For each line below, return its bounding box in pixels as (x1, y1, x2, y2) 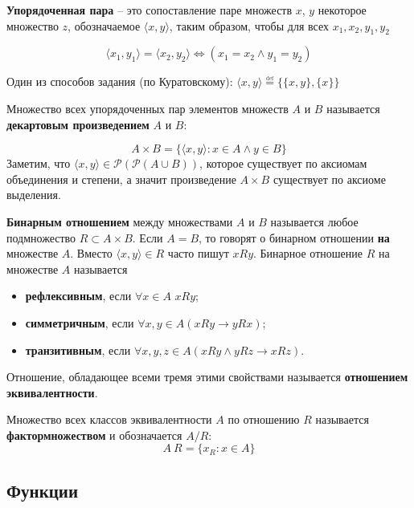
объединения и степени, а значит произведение (6, 170, 236, 187)
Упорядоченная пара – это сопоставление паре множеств (6, 2, 293, 18)
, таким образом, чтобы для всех (169, 17, 329, 34)
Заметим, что (6, 155, 71, 172)
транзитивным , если (25, 341, 131, 358)
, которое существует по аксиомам (199, 155, 367, 172)
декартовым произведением (6, 116, 150, 132)
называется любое (270, 213, 359, 230)
